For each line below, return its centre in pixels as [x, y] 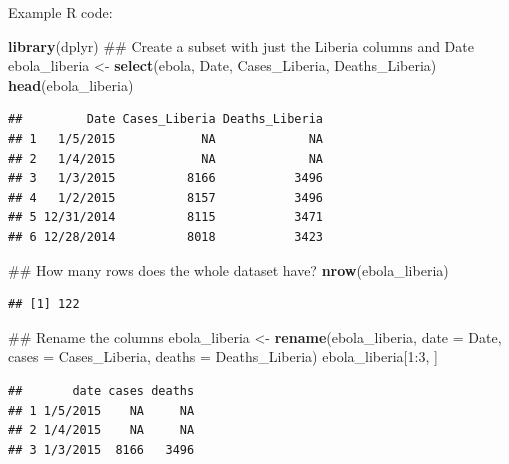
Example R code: [60, 12]
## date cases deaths [101, 390]
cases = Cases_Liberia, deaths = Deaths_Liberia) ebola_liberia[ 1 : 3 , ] [223, 356]
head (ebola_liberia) [71, 84]
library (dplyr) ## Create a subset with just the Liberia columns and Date [241, 45]
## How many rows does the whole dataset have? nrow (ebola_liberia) [228, 269]
